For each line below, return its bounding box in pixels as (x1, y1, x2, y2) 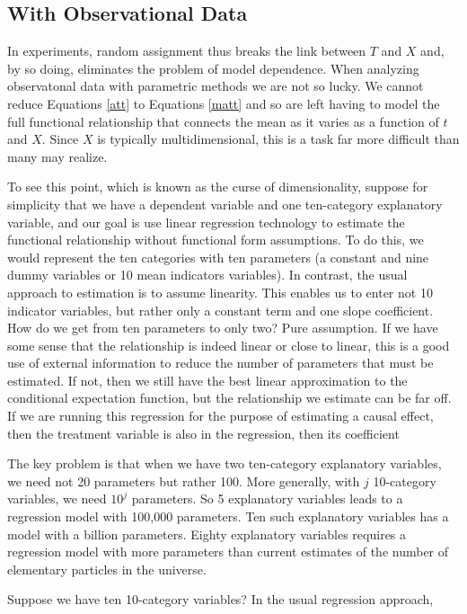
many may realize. (7, 147, 108, 165)
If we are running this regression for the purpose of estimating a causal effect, (7, 406, 434, 425)
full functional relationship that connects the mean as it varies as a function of (7, 111, 439, 130)
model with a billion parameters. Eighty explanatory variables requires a (7, 524, 407, 543)
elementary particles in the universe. (7, 559, 207, 578)
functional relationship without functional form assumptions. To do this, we (7, 230, 424, 249)
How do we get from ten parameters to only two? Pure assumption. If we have (7, 318, 438, 337)
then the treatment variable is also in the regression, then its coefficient (7, 423, 400, 442)
